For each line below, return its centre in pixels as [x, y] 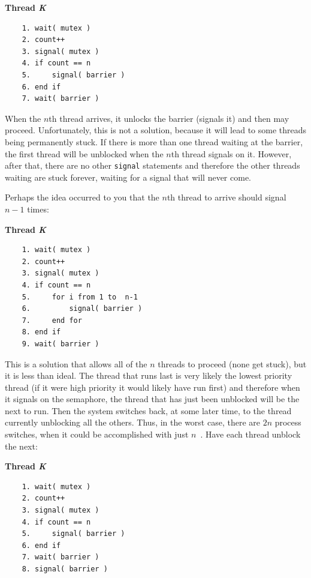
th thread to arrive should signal [227, 197]
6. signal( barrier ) [82, 309]
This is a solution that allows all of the [76, 363]
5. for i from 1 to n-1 [80, 297]
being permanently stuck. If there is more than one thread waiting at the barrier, [154, 141]
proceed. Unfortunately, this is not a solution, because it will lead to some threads [156, 130]
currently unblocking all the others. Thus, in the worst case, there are [132, 422]
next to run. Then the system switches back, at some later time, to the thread [148, 410]
